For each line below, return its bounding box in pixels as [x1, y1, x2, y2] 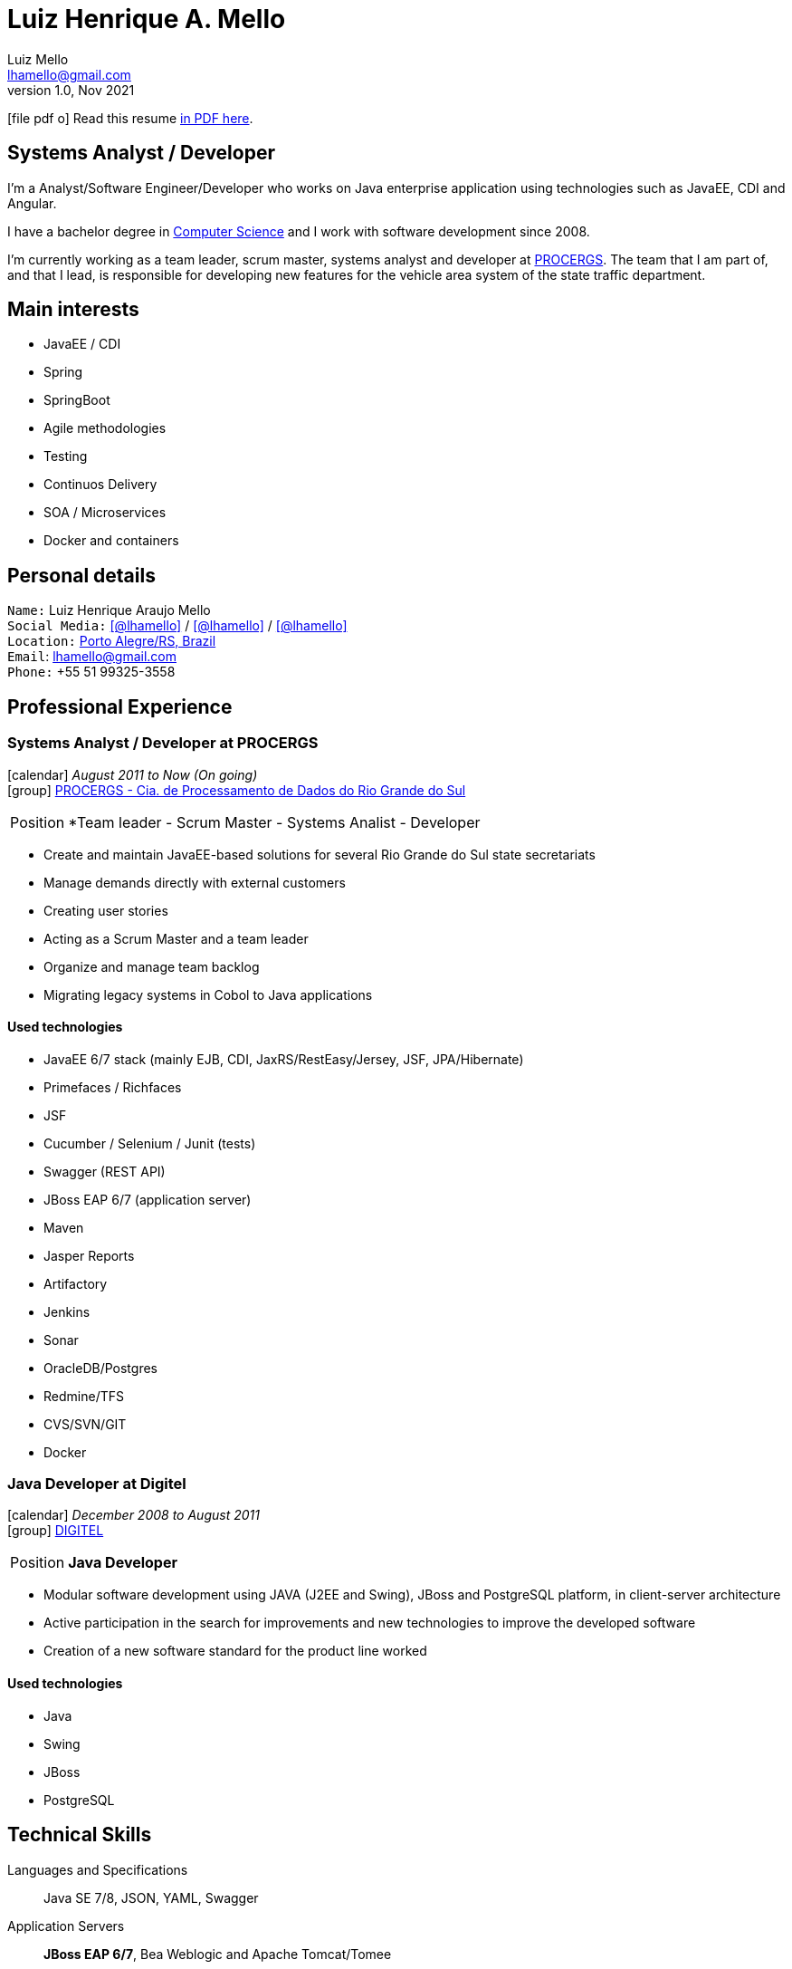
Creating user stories [43, 902, 168, 918]
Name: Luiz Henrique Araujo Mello [7, 602, 211, 619]
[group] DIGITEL [7, 1522, 104, 1539]
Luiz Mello [7, 51, 69, 67]
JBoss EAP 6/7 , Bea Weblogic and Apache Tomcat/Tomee [43, 1945, 392, 1962]
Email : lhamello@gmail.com [7, 648, 177, 665]
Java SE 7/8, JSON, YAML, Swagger [43, 1889, 259, 1906]
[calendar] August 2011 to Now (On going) [7, 766, 258, 783]
